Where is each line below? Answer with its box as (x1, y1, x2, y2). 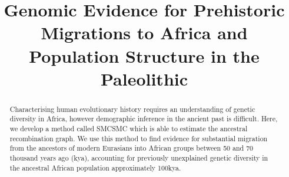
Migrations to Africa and (41, 21, 248, 45)
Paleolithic (100, 66, 188, 90)
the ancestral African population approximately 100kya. (9, 162, 181, 172)
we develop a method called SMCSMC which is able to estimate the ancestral (9, 124, 248, 134)
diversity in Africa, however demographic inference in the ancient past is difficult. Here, (9, 114, 278, 124)
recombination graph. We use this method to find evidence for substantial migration (9, 133, 268, 143)
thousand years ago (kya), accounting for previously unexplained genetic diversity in (9, 153, 268, 163)
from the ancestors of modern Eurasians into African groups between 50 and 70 (9, 143, 254, 153)
